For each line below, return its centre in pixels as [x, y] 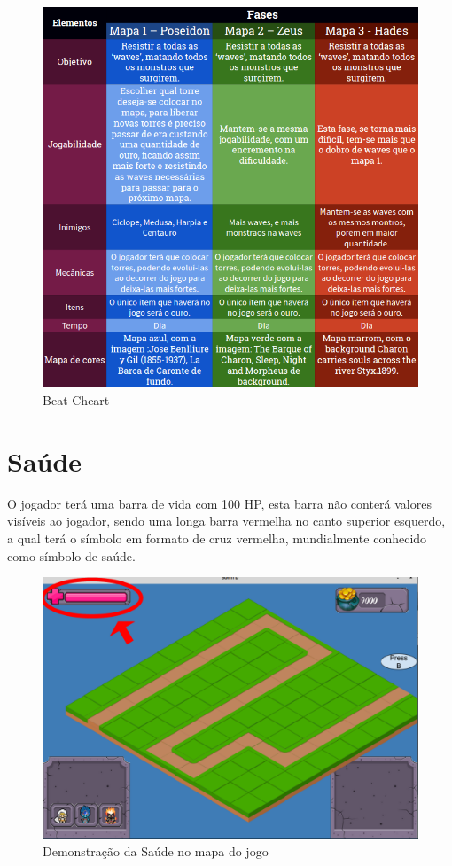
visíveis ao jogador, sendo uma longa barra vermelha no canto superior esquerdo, [226, 521]
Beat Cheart [76, 400]
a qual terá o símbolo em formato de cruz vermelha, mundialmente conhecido [217, 538]
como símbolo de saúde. [71, 555]
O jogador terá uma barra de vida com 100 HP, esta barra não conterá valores [219, 503]
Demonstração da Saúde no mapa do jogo [156, 851]
